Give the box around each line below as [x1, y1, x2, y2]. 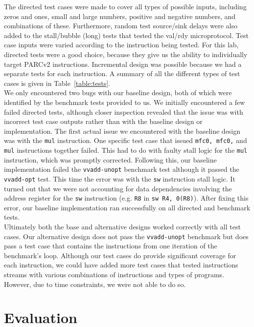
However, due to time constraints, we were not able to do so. [4, 279, 186, 289]
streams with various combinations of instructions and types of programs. [4, 269, 224, 279]
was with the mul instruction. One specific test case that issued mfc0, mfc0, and [4, 135, 247, 145]
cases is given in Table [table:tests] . [4, 78, 110, 88]
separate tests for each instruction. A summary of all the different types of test [4, 68, 240, 79]
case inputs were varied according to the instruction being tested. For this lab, [4, 40, 239, 50]
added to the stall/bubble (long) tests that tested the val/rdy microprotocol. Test [4, 30, 249, 40]
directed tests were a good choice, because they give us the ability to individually [4, 49, 248, 59]
